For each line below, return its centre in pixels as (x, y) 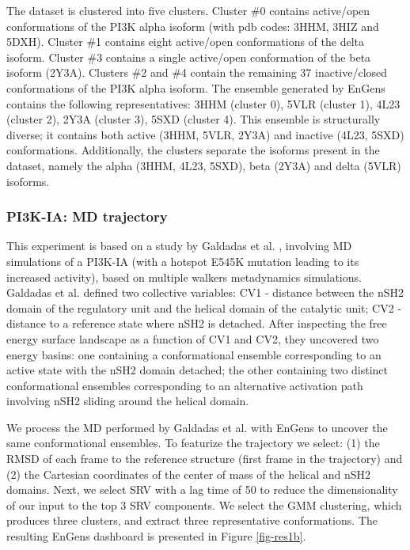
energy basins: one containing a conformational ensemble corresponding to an (194, 354)
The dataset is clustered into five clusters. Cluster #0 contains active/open (188, 10)
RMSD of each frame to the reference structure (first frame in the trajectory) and (205, 459)
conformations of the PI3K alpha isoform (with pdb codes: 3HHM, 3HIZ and (193, 26)
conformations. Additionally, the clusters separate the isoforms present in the (193, 150)
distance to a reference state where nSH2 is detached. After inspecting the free (197, 323)
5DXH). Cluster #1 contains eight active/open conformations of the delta (185, 42)
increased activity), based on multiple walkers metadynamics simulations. (184, 277)
